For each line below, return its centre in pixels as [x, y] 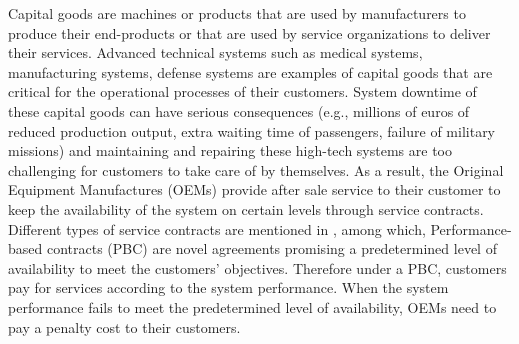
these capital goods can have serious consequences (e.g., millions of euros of [239, 110]
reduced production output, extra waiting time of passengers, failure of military [252, 130]
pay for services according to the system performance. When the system [228, 287]
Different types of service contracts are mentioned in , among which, [217, 228]
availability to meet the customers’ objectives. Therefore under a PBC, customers [257, 267]
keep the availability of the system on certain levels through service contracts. [246, 208]
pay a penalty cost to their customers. [124, 326]
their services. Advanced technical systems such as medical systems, [215, 52]
